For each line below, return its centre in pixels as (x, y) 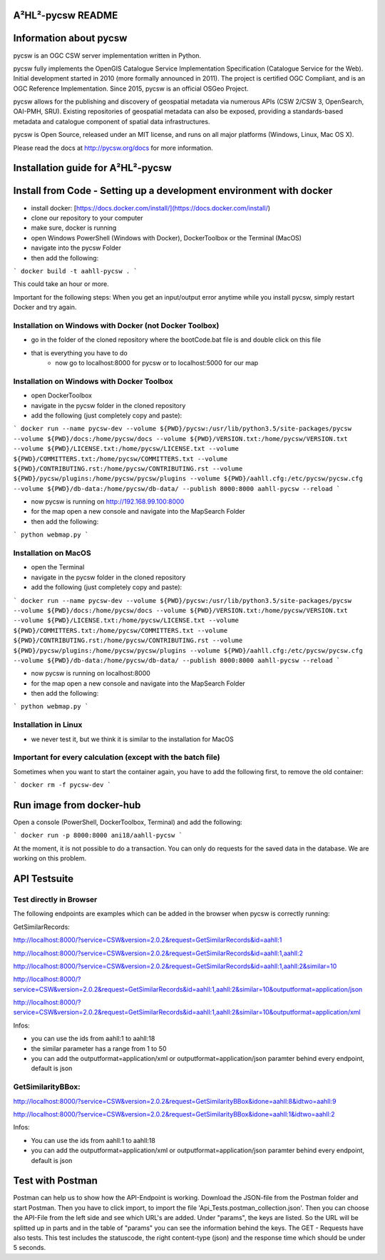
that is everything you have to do (79, 352)
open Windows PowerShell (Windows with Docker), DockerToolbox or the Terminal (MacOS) (166, 238)
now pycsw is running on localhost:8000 (91, 674)
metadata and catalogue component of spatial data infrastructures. (112, 121)
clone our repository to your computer (87, 218)
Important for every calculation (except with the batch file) (117, 758)
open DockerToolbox (62, 395)
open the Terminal (58, 567)
